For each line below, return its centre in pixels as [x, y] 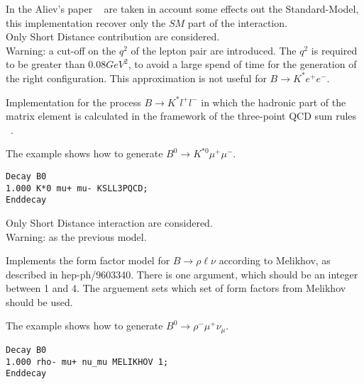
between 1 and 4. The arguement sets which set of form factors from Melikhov [176, 288]
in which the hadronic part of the [274, 102]
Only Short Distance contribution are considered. [113, 36]
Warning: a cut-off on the [61, 50]
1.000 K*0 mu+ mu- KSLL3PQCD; [77, 188]
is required [334, 50]
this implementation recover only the [86, 22]
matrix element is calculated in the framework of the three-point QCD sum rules [181, 116]
